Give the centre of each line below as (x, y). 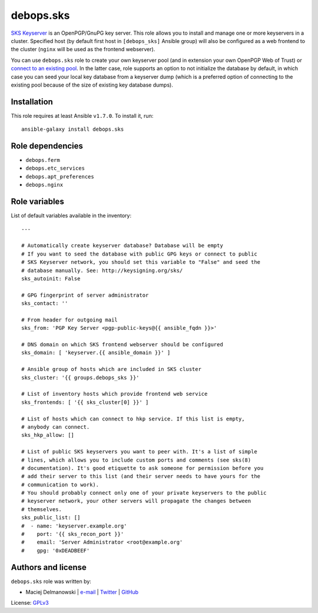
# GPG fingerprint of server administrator (85, 295)
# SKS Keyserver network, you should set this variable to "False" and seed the (141, 262)
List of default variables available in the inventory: (71, 216)
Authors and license (49, 567)
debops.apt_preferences (60, 176)
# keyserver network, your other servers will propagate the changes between (136, 501)
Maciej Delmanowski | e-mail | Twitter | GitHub (82, 592)
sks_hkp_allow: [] (48, 435)
